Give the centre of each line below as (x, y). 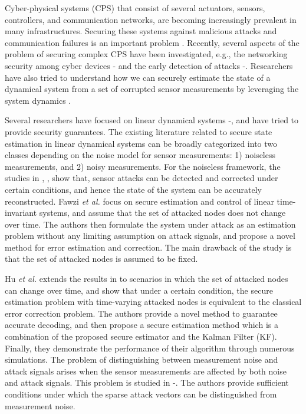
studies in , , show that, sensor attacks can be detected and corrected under (142, 178)
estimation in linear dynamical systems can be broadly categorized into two (141, 143)
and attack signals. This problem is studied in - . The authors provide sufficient (147, 382)
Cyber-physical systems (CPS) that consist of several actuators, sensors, (135, 8)
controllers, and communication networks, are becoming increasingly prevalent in (151, 19)
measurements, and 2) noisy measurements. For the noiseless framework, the (143, 166)
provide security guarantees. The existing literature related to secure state (139, 131)
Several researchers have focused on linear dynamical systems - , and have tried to (152, 120)
